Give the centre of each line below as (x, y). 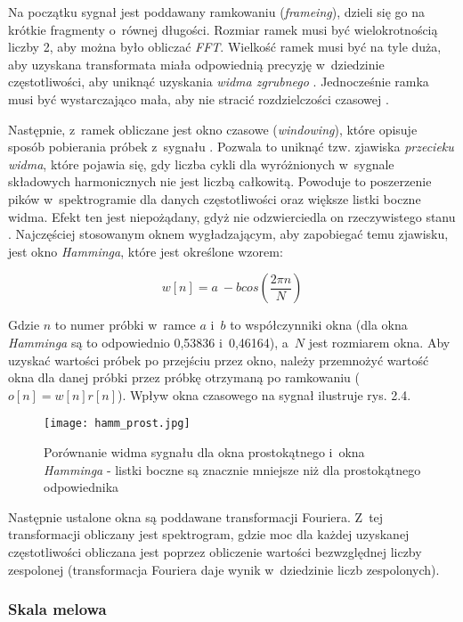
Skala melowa (57, 609)
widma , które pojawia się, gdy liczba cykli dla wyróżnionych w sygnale (201, 164)
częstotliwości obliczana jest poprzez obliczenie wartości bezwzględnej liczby (215, 551)
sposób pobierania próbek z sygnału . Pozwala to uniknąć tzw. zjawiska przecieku (231, 147)
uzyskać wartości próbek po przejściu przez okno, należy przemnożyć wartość (219, 360)
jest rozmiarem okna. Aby (379, 342)
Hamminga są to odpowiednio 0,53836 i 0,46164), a (148, 342)
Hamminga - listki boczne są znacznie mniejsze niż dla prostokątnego (232, 469)
